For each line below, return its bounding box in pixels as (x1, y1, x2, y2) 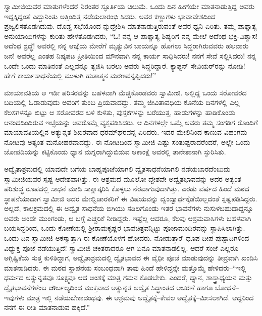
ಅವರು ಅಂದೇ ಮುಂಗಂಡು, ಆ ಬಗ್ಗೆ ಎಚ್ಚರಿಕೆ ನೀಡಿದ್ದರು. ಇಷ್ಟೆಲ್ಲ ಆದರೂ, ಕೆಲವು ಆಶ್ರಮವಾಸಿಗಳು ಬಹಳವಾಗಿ (4, 213, 251, 223)
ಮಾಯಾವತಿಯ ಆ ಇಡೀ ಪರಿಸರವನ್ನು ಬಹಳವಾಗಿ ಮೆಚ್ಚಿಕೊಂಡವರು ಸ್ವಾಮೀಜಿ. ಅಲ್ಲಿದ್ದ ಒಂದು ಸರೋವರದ (4, 87, 247, 97)
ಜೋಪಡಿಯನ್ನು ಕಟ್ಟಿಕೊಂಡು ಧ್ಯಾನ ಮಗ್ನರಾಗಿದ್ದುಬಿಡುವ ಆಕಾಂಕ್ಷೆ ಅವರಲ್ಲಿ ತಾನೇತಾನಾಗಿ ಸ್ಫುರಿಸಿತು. (4, 146, 226, 157)
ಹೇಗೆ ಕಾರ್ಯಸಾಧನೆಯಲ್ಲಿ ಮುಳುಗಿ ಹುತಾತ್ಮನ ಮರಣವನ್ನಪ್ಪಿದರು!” (4, 70, 156, 81)
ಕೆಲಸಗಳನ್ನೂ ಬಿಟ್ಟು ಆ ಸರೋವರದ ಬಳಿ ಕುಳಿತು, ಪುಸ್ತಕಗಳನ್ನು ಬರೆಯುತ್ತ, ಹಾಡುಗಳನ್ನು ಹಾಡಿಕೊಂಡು (4, 107, 235, 117)
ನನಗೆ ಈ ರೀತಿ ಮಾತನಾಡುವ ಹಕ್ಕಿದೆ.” (4, 302, 90, 312)
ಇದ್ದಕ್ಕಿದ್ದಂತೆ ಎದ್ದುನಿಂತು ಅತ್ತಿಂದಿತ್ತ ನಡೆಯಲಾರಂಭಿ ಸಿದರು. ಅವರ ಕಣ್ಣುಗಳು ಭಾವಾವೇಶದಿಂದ (4, 11, 216, 21)
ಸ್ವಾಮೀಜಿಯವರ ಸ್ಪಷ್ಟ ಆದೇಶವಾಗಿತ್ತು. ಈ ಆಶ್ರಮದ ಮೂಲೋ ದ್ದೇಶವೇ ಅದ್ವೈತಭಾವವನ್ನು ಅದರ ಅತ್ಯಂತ (4, 173, 241, 184)
